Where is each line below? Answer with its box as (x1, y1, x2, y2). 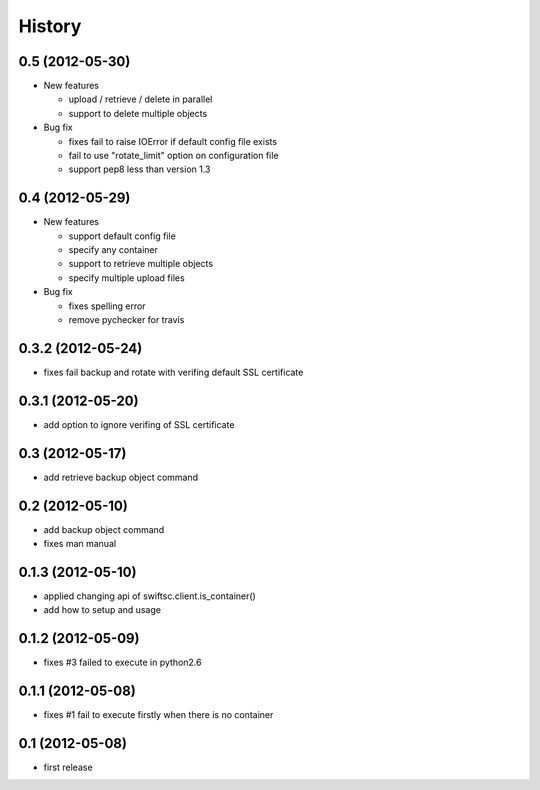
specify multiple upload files (68, 271, 185, 284)
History (18, 15, 82, 37)
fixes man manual (43, 538, 117, 550)
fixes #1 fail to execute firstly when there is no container (43, 709, 274, 721)
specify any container (68, 244, 159, 256)
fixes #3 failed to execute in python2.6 (43, 656, 202, 669)
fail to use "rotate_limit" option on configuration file (68, 150, 279, 162)
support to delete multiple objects (68, 107, 208, 119)
